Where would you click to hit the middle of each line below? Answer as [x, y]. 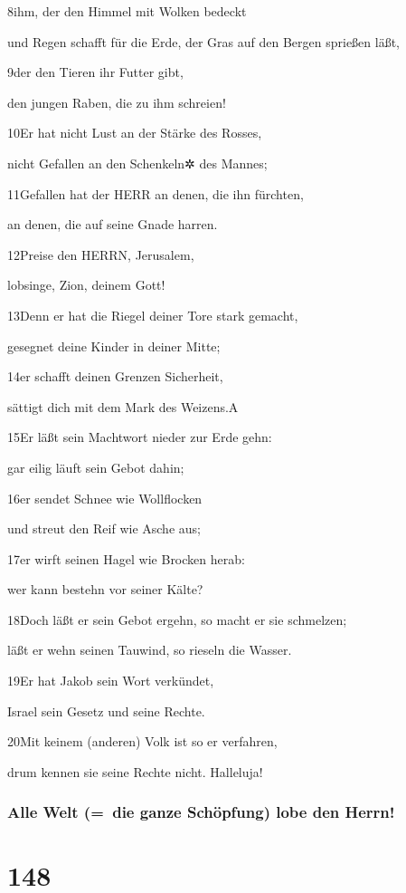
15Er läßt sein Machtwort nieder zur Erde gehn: [140, 437]
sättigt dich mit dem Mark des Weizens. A [123, 406]
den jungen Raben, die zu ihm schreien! [117, 102]
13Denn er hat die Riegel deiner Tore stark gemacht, [153, 315]
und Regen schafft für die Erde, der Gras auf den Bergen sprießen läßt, [203, 41]
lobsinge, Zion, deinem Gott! [86, 285]
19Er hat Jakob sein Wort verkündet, [111, 681]
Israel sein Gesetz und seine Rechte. [106, 711]
